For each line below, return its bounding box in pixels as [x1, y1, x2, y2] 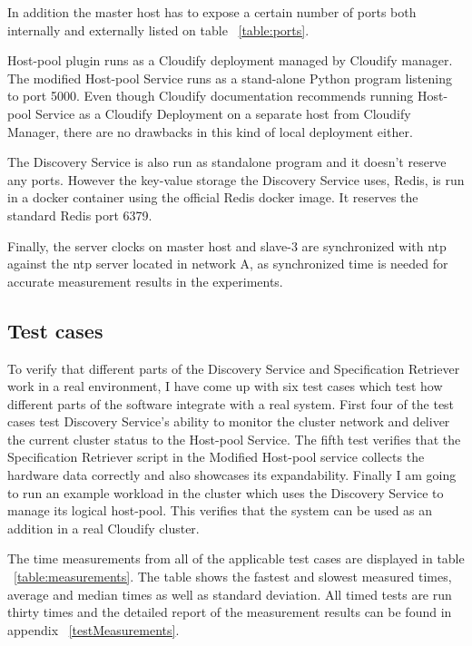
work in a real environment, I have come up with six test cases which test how [7, 377, 443, 396]
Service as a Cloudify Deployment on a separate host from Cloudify [35, 103, 411, 122]
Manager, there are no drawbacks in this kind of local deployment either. [7, 122, 413, 141]
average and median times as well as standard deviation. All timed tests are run [7, 584, 452, 603]
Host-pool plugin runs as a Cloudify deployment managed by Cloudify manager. [7, 51, 453, 70]
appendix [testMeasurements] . [7, 620, 180, 639]
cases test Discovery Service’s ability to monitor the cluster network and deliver [7, 412, 450, 431]
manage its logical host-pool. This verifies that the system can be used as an [7, 501, 433, 520]
